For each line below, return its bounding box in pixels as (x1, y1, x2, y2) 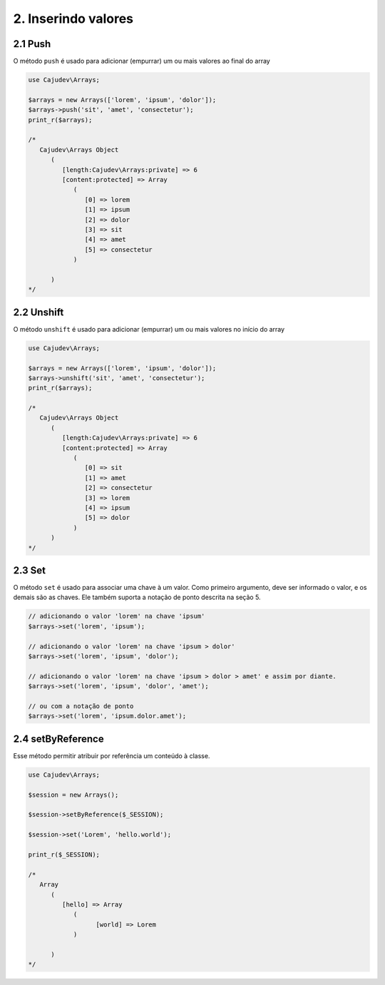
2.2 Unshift (13, 306, 64, 318)
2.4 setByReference (13, 733, 104, 745)
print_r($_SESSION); (28, 850, 100, 859)
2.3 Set (13, 564, 46, 576)
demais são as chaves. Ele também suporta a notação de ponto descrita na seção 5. (13, 593, 261, 602)
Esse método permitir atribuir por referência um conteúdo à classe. (13, 751, 210, 760)
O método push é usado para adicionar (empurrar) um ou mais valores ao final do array (13, 57, 270, 66)
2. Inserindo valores (13, 11, 134, 26)
